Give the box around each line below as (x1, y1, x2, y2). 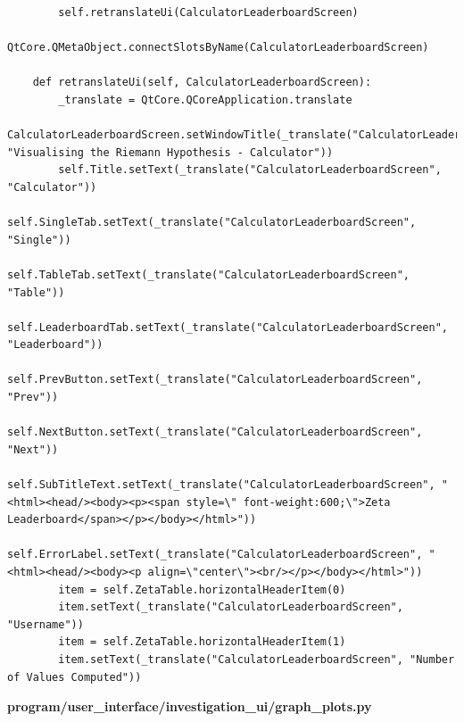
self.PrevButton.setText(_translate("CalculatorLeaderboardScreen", (7, 373, 423, 386)
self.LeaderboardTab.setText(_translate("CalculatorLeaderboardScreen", (7, 320, 448, 334)
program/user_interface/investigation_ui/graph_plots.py (7, 697, 372, 716)
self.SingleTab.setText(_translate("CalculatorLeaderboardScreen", (7, 216, 417, 229)
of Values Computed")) (7, 670, 142, 684)
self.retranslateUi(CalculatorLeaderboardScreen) (58, 6, 359, 19)
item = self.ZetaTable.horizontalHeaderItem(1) (58, 635, 346, 649)
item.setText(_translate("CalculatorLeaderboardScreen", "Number (58, 652, 455, 666)
